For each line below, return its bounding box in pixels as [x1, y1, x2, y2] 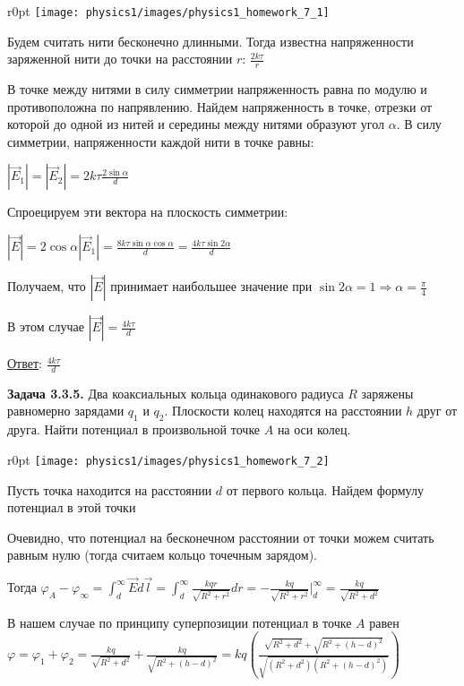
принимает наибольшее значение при [110, 277, 313, 296]
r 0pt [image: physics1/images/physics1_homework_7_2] [7, 450, 330, 468]
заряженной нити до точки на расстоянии [7, 49, 233, 68]
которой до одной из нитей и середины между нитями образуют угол [7, 115, 384, 133]
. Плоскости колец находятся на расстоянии [164, 401, 402, 420]
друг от [417, 401, 458, 420]
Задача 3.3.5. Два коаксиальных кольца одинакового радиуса [7, 383, 344, 402]
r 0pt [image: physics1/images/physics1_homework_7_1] [7, 2, 330, 20]
